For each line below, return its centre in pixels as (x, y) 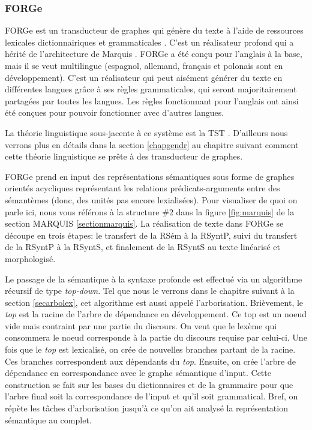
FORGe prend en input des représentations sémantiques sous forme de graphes (150, 176)
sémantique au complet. (48, 420)
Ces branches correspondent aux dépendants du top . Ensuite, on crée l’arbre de (150, 361)
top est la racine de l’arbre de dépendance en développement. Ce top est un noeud (156, 314)
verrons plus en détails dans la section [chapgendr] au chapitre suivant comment (152, 144)
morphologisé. (30, 258)
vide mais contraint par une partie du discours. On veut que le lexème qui (141, 325)
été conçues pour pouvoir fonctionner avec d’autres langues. (115, 112)
